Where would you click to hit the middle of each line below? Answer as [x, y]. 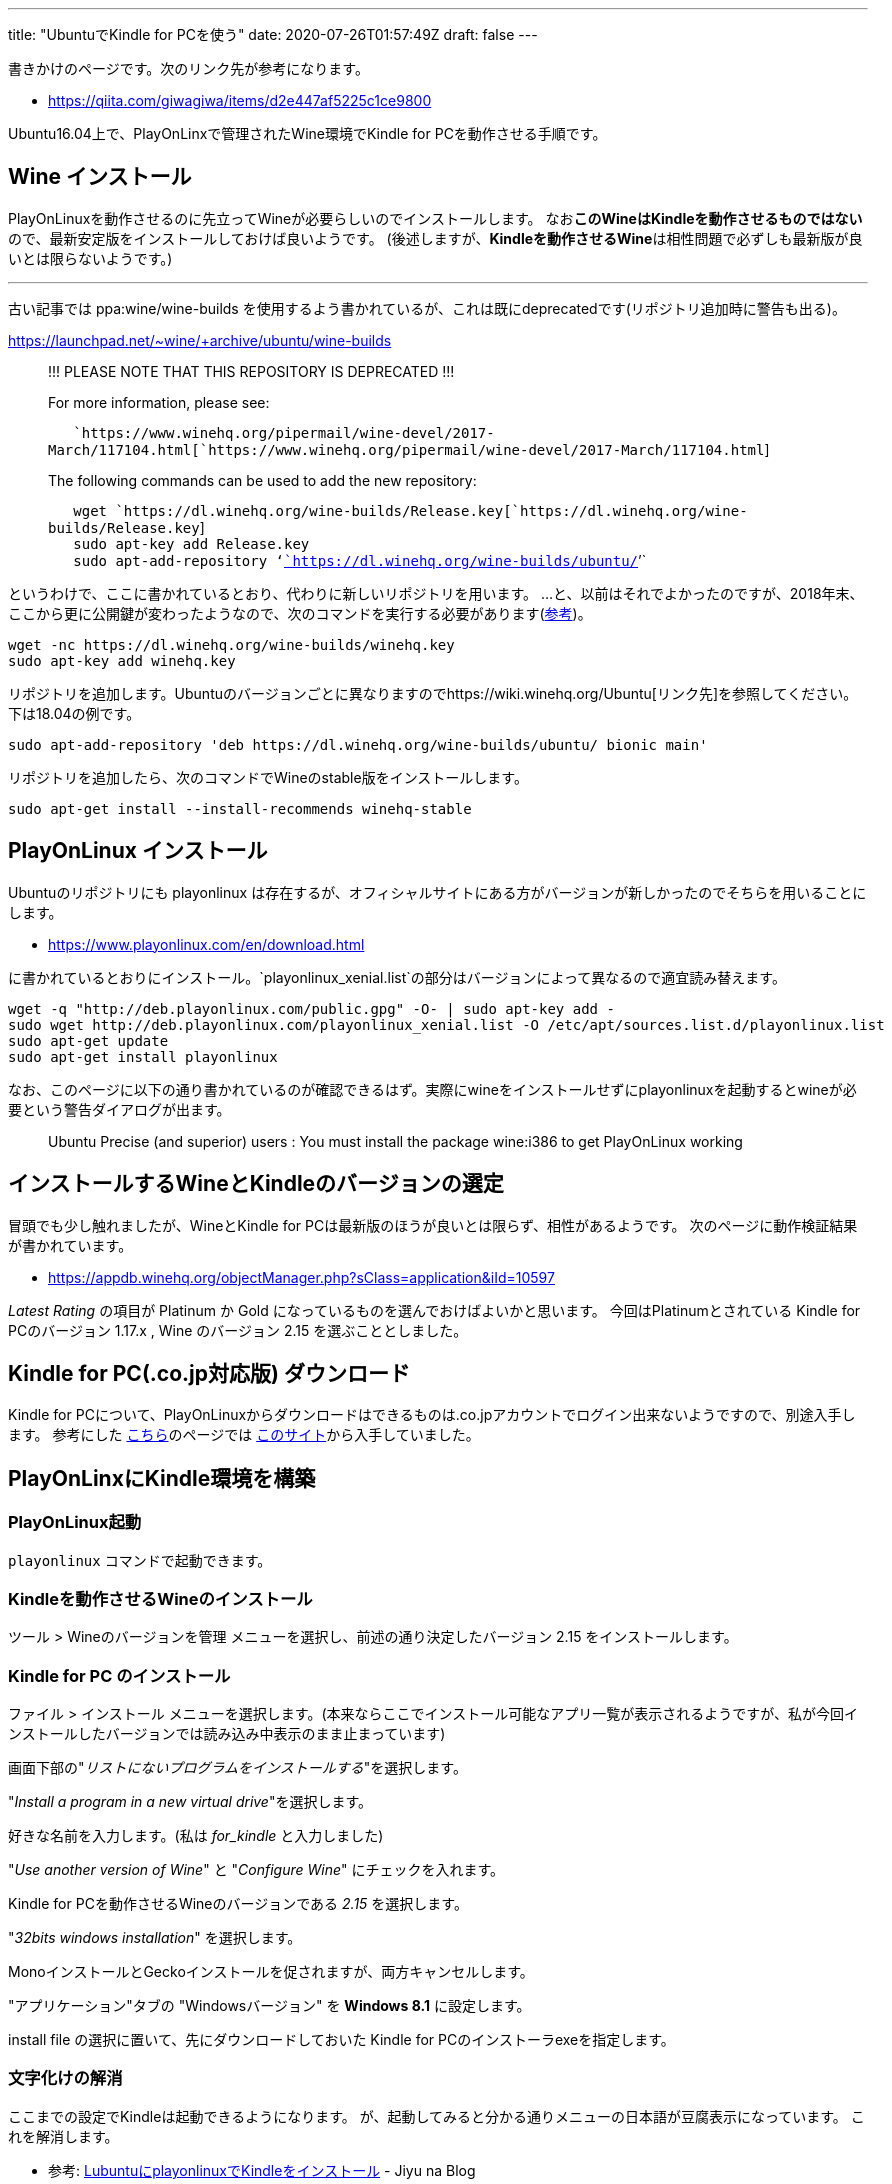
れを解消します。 [63, 2136]
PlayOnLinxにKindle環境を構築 [162, 1478]
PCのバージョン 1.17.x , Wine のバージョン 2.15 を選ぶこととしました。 [238, 1330]
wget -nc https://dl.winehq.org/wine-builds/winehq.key [231, 644]
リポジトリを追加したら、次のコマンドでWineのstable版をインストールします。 [268, 777]
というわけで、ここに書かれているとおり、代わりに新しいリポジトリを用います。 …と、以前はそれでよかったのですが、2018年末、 [436, 593]
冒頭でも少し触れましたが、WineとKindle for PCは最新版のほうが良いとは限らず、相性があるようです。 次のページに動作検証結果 [433, 1225]
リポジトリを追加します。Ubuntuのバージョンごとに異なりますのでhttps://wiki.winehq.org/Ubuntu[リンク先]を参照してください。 [433, 693]
